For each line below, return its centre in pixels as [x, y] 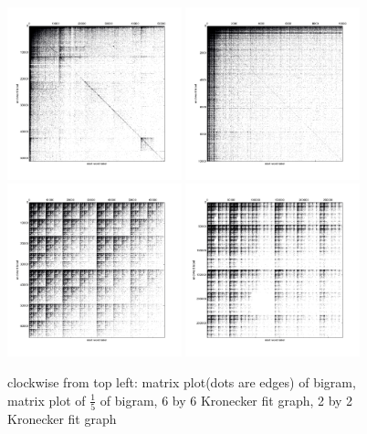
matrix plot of [47, 400]
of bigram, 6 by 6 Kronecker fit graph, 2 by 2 [226, 400]
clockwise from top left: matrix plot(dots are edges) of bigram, [182, 381]
